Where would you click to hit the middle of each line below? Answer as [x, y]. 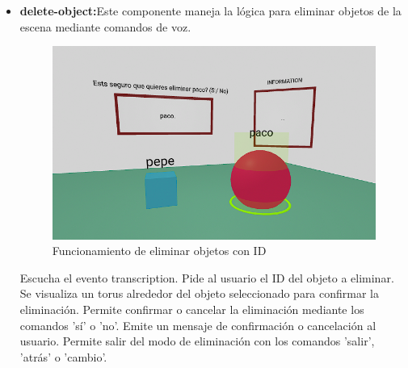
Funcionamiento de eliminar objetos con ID [159, 251]
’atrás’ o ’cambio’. [63, 356]
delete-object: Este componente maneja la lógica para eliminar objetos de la [210, 10]
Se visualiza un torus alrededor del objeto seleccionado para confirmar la [200, 293]
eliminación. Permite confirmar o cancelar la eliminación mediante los [192, 309]
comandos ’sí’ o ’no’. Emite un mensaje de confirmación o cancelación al [198, 325]
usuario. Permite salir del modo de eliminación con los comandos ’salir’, [197, 341]
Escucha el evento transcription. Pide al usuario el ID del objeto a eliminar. [207, 277]
